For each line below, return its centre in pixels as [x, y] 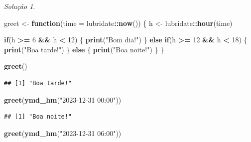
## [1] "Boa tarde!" [38, 83]
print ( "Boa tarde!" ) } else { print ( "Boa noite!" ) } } [84, 49]
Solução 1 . [20, 6]
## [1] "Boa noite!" [38, 117]
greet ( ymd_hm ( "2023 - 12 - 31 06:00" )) [63, 133]
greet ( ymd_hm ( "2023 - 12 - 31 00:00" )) [63, 99]
